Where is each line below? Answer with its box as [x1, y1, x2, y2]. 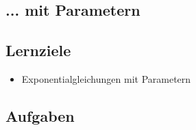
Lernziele [5, 40, 71, 61]
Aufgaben [5, 105, 75, 126]
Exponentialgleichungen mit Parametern [21, 71, 191, 86]
